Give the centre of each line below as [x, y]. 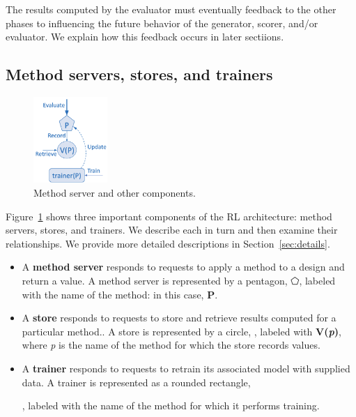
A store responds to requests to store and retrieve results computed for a [179, 318]
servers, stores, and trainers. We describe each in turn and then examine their [172, 230]
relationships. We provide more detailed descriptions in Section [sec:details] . [168, 243]
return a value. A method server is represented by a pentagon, [155, 281]
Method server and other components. [115, 193]
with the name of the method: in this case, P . [120, 294]
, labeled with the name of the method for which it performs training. [171, 405]
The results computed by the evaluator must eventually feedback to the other [171, 9]
